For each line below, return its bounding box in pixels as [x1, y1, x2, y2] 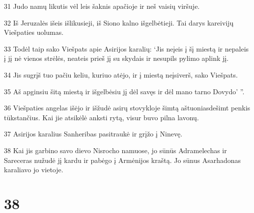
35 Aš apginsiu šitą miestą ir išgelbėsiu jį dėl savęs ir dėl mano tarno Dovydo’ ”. [4, 86, 245, 96]
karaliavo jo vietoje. [4, 164, 63, 175]
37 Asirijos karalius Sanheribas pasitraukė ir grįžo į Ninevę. [4, 129, 183, 139]
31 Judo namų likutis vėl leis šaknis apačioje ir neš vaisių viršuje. [4, 1, 200, 11]
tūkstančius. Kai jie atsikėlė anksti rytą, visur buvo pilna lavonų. [4, 112, 199, 122]
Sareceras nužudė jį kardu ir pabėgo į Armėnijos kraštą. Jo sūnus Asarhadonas [4, 155, 241, 165]
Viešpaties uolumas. [4, 27, 64, 37]
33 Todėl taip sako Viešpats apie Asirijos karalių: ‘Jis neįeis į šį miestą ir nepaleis [4, 43, 249, 53]
